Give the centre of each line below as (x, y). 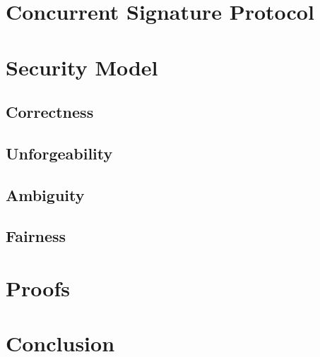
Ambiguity (45, 194)
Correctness (50, 112)
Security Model (82, 67)
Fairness (36, 236)
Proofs (38, 288)
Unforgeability (59, 153)
